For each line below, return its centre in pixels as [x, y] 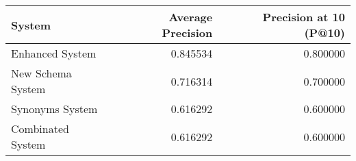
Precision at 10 [304, 17]
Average [191, 17]
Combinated [40, 128]
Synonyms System [54, 109]
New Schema [41, 73]
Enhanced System [54, 53]
